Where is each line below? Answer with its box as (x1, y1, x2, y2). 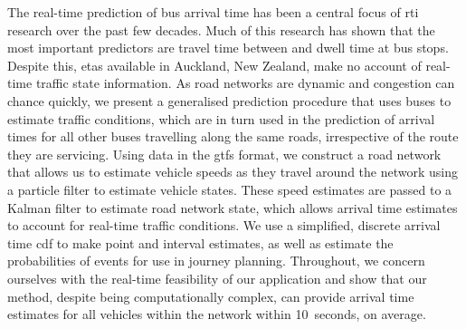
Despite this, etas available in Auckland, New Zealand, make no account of (7, 55, 422, 74)
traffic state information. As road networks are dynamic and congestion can (35, 73, 455, 92)
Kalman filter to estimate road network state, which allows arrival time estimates (7, 198, 458, 217)
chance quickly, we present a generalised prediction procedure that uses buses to (7, 91, 452, 110)
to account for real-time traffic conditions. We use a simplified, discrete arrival (7, 216, 441, 235)
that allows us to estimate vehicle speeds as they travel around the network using (7, 162, 458, 181)
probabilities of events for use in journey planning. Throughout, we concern (7, 251, 425, 270)
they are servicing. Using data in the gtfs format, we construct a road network (7, 144, 442, 163)
